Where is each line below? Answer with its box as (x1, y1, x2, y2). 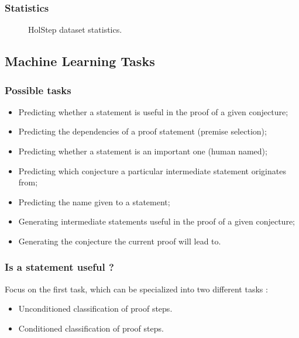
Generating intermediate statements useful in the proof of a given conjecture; (18, 215, 295, 227)
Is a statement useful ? (5, 260, 114, 274)
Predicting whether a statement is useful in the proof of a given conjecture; (18, 105, 288, 118)
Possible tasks (5, 82, 71, 97)
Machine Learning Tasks (5, 52, 155, 70)
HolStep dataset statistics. (28, 23, 122, 36)
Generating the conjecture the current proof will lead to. (18, 234, 221, 247)
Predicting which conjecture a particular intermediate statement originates (18, 164, 286, 177)
